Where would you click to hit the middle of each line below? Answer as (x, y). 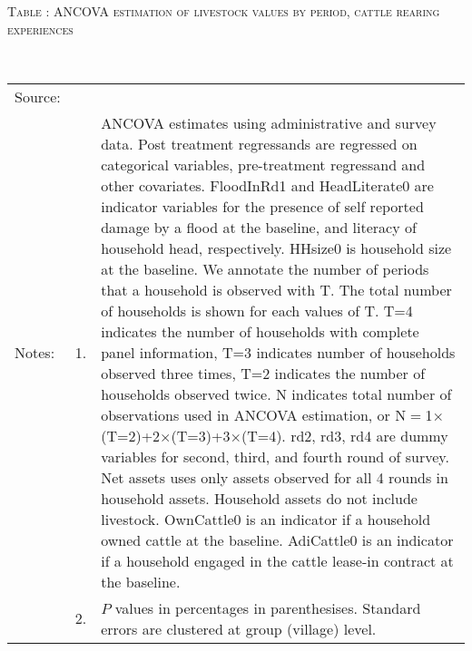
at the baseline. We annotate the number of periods (265, 268)
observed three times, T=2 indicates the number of (263, 373)
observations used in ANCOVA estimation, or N (254, 414)
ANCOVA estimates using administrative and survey (269, 122)
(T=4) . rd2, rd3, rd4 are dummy (344, 435)
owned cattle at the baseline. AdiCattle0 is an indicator (277, 539)
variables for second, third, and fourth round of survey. (275, 456)
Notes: (35, 352)
